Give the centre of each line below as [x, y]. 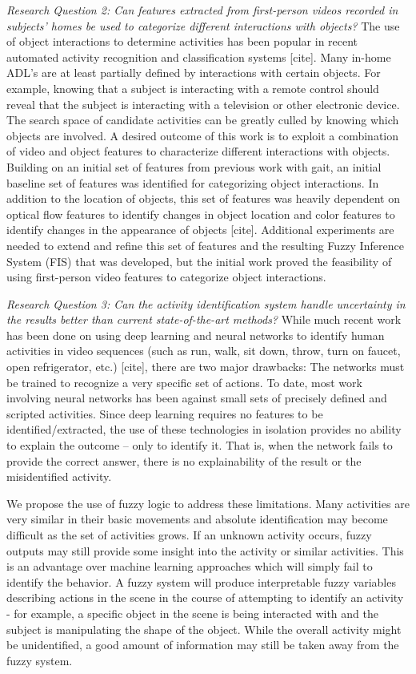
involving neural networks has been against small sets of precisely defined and [197, 398]
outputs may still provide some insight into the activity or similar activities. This [205, 550]
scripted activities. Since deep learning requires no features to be [165, 413]
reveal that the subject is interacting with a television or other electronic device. [203, 104]
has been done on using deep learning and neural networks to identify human [196, 335]
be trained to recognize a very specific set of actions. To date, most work [184, 382]
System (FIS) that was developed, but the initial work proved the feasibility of [199, 261]
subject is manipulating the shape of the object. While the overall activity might [204, 629]
